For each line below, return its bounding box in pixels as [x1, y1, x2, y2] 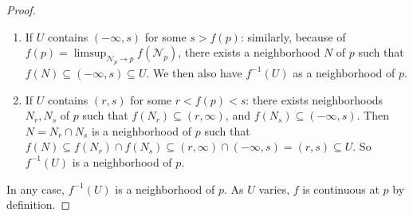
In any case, [6, 180, 65, 197]
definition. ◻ [6, 196, 71, 213]
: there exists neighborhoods [246, 91, 383, 108]
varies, [258, 180, 290, 197]
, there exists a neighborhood [178, 44, 321, 61]
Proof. [6, 2, 36, 18]
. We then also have [146, 64, 242, 81]
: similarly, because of [240, 28, 346, 45]
